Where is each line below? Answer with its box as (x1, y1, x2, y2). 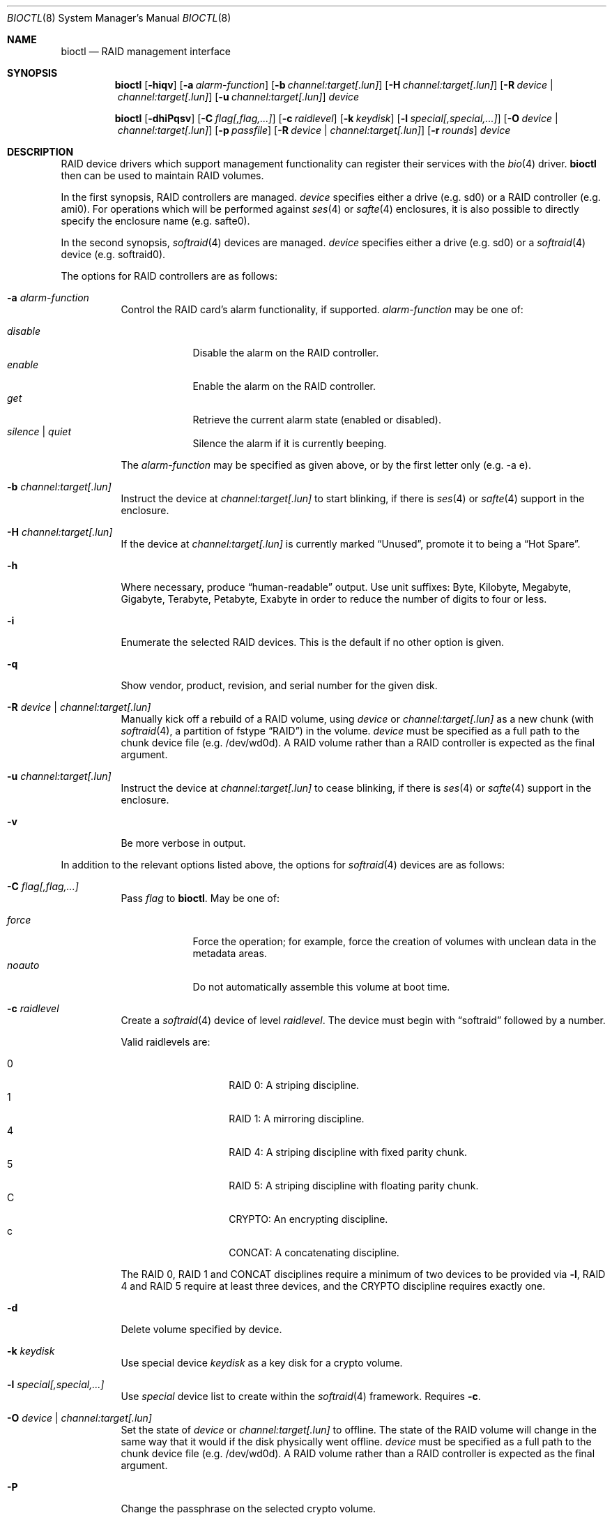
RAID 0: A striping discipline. (229, 1079, 360, 1091)
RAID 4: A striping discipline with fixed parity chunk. (229, 1146, 468, 1158)
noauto (7, 959, 40, 971)
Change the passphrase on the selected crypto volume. (121, 1503, 376, 1514)
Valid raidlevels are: (121, 1036, 211, 1048)
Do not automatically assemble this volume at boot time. (192, 981, 450, 993)
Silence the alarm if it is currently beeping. (192, 437, 387, 449)
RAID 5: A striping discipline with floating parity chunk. (229, 1180, 479, 1191)
